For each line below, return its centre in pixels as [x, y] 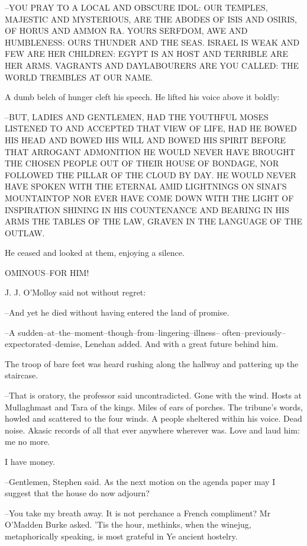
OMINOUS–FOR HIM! [47, 272]
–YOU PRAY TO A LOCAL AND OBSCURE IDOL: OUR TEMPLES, [136, 7]
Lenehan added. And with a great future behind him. [182, 344]
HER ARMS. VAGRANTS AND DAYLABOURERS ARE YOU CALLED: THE [152, 65]
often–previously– [254, 332]
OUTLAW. [25, 232]
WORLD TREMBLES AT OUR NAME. [79, 77]
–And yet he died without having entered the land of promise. [117, 312]
